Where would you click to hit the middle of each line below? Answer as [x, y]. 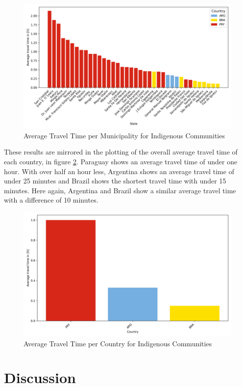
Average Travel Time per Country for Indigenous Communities [118, 343]
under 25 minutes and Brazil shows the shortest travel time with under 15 [115, 181]
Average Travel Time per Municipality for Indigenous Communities [124, 135]
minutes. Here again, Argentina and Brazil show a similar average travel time [120, 190]
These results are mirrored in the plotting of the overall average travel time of [121, 152]
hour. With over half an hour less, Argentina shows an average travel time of [119, 171]
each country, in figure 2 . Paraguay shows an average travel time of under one [121, 162]
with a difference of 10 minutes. [51, 200]
